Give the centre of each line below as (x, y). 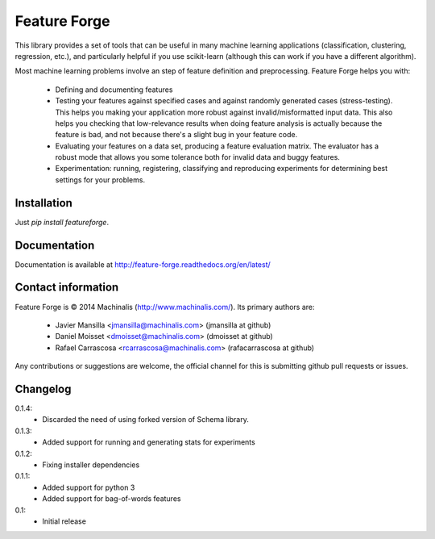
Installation (43, 203)
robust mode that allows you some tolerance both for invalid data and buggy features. (197, 157)
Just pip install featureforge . (62, 222)
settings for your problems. (100, 180)
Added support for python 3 (89, 487)
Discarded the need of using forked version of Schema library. (145, 420)
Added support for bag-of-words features (112, 499)
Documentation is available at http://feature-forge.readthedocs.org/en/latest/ (143, 264)
